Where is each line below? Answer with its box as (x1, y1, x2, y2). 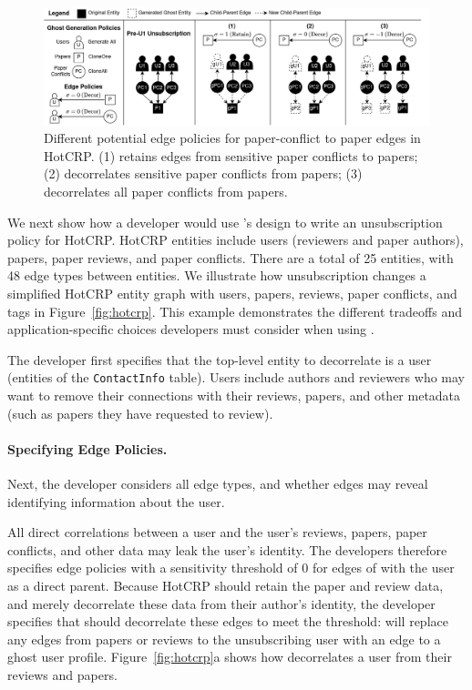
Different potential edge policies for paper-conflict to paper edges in (44, 128, 421, 147)
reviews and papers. (7, 665, 118, 684)
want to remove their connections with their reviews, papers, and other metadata (7, 385, 461, 404)
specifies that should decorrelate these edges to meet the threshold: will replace (7, 612, 448, 631)
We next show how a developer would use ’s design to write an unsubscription (7, 212, 443, 231)
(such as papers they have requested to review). (7, 403, 273, 422)
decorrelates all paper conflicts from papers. (44, 181, 288, 200)
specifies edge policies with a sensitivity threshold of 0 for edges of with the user (7, 558, 455, 577)
